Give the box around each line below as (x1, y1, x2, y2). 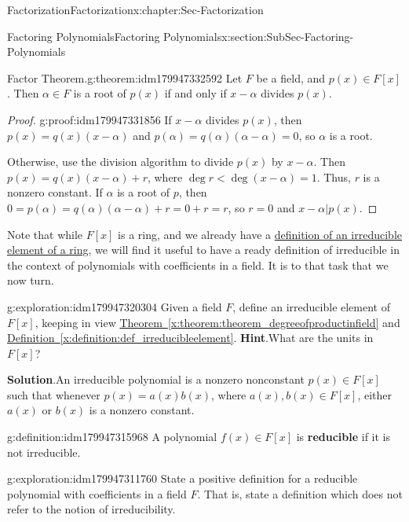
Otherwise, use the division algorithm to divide (7, 153, 234, 170)
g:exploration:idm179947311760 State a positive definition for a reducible (7, 470, 358, 487)
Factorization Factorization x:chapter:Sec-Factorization (7, 2, 264, 17)
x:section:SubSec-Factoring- (221, 28, 354, 44)
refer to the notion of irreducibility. (7, 501, 176, 517)
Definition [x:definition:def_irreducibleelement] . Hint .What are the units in (7, 329, 374, 346)
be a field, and (256, 69, 326, 86)
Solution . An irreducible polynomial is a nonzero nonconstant (7, 371, 305, 388)
